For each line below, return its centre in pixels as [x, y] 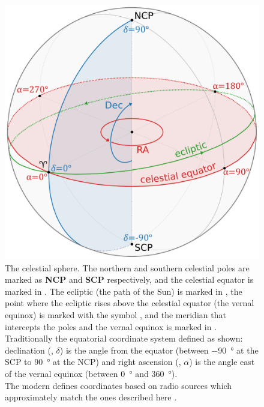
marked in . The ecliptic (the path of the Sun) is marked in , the [124, 291]
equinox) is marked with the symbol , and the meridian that [115, 314]
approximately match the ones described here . [91, 397]
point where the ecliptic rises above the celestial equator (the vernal [130, 303]
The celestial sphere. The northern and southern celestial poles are [127, 267]
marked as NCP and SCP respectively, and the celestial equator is [129, 279]
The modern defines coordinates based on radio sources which [118, 385]
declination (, [29, 350]
